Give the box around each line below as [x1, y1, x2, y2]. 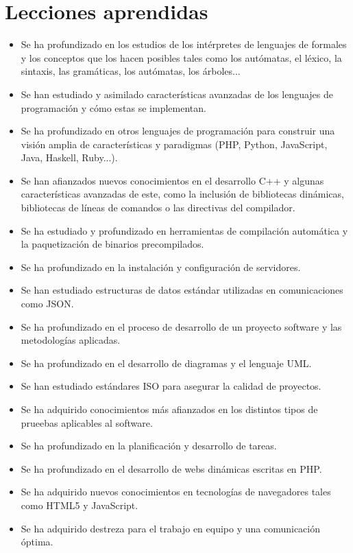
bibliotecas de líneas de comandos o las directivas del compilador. [21, 200, 295, 215]
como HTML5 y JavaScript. [21, 497, 138, 512]
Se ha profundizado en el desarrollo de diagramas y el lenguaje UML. [21, 355, 312, 370]
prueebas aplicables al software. [21, 415, 153, 430]
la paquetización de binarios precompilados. [21, 237, 204, 251]
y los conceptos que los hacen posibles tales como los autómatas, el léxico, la [21, 50, 342, 64]
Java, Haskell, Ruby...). [21, 150, 118, 165]
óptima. [21, 534, 53, 549]
